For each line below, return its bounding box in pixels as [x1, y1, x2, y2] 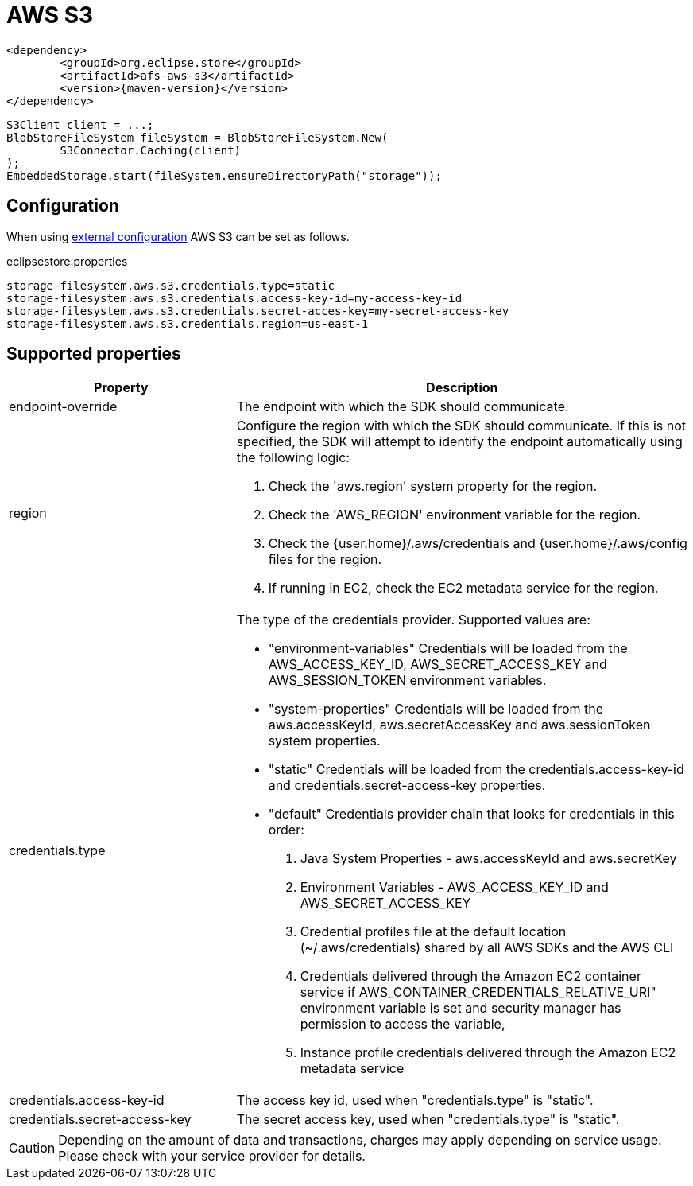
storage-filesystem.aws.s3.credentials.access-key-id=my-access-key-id [6, 291, 463, 305]
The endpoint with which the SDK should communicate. [236, 399, 569, 415]
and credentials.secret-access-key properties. [268, 777, 546, 794]
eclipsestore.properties [6, 254, 128, 268]
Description [426, 379, 498, 396]
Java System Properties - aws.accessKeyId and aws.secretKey [300, 850, 677, 867]
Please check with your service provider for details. [58, 1148, 366, 1165]
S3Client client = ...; [6, 118, 154, 131]
